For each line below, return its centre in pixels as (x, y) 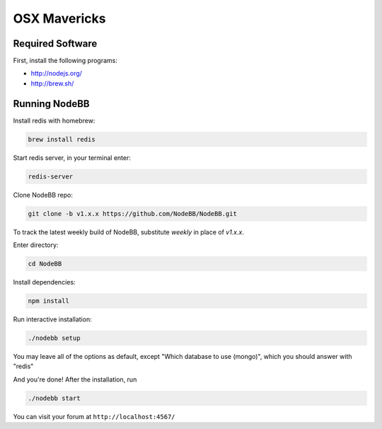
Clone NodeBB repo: (43, 195)
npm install (49, 301)
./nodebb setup (54, 338)
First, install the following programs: (65, 61)
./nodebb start (54, 398)
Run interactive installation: (52, 319)
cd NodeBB (45, 264)
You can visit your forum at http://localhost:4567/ (94, 416)
